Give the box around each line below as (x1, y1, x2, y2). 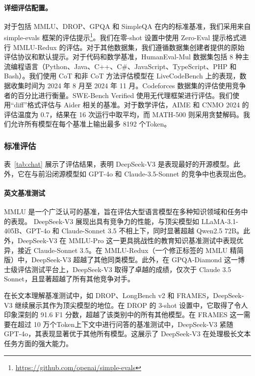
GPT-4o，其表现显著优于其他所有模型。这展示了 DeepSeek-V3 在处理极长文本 (4, 328, 251, 339)
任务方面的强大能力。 (4, 338, 73, 348)
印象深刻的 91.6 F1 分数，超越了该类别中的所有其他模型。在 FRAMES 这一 (4, 309, 244, 320)
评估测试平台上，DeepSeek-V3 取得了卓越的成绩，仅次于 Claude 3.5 (17, 264, 231, 274)
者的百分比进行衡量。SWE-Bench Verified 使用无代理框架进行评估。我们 (4, 90, 232, 100)
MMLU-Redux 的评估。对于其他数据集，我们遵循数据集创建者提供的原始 (13, 42, 245, 52)
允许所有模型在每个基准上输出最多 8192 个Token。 (10, 119, 171, 129)
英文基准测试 (4, 187, 45, 198)
